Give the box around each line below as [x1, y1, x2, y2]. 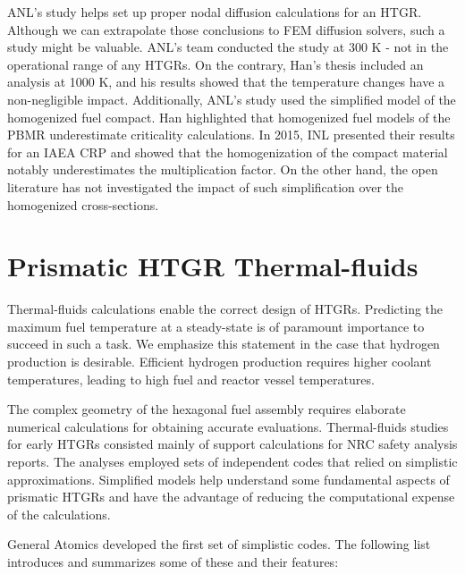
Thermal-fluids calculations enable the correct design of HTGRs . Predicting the [7, 300, 444, 318]
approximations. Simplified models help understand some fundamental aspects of [7, 469, 450, 488]
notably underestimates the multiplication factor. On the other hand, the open [7, 160, 438, 179]
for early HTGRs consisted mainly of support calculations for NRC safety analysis [7, 435, 458, 453]
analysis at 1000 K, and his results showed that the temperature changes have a [7, 72, 445, 91]
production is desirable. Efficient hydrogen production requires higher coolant [7, 352, 432, 371]
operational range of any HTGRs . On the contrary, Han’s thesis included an [7, 55, 424, 73]
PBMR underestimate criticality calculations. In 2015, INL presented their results [7, 125, 455, 144]
